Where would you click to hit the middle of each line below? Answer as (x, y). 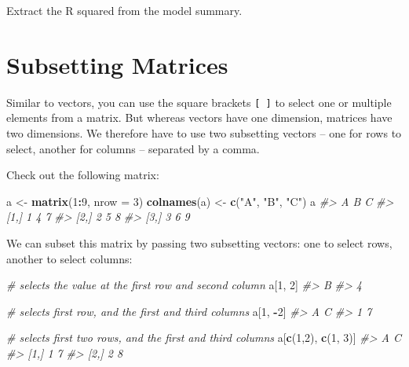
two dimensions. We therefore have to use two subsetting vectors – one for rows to (204, 132)
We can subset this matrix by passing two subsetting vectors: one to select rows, (199, 242)
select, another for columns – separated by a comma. (133, 148)
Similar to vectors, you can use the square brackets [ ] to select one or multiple (199, 102)
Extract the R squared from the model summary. (124, 10)
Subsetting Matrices (117, 64)
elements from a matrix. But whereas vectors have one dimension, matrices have (199, 117)
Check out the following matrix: (83, 175)
